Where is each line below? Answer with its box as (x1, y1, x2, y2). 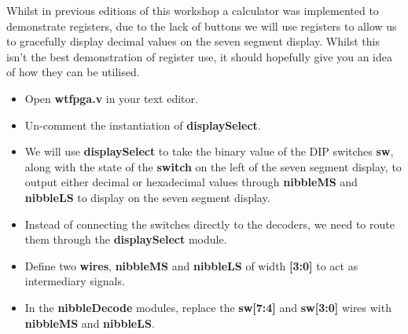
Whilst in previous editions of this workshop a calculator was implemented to (6, 2, 379, 18)
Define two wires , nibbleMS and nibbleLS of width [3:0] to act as (24, 257, 358, 273)
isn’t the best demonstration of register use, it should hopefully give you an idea (6, 48, 392, 64)
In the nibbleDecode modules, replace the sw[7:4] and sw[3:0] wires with (24, 299, 391, 315)
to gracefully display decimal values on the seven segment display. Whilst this (6, 33, 380, 50)
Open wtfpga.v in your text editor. (24, 90, 198, 106)
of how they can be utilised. (6, 64, 140, 80)
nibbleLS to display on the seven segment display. (24, 189, 270, 205)
